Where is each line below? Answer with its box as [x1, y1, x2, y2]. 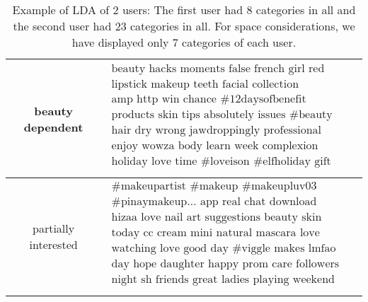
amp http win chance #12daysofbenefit [111, 93, 306, 105]
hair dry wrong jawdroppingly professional [111, 124, 321, 136]
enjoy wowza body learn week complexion [111, 139, 318, 151]
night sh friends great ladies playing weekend [111, 273, 335, 285]
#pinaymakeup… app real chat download [111, 196, 317, 208]
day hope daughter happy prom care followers [111, 257, 340, 269]
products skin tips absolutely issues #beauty [111, 109, 333, 121]
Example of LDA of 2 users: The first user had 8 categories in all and [12, 1, 356, 18]
